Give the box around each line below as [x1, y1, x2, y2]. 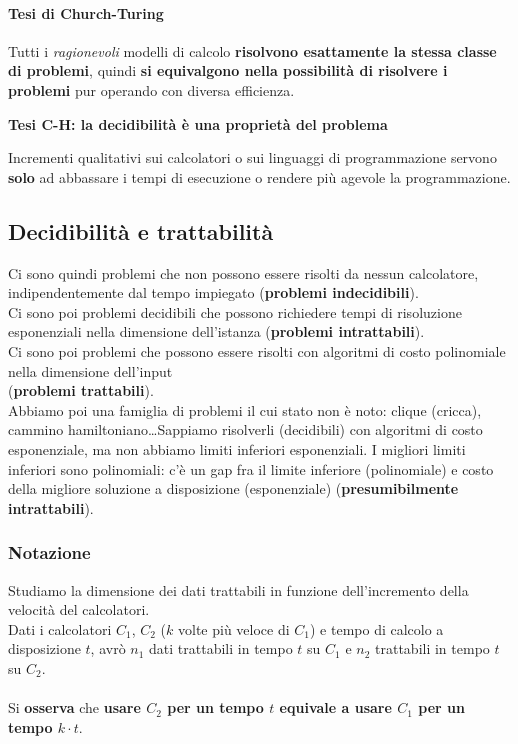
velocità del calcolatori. [8, 599, 150, 620]
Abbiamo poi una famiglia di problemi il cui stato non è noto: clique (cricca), [8, 399, 482, 420]
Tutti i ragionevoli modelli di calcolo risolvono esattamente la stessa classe [8, 40, 497, 61]
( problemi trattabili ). [8, 380, 154, 401]
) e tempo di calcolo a [309, 618, 444, 639]
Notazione [8, 540, 91, 565]
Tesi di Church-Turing [8, 2, 164, 23]
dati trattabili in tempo [149, 638, 293, 659]
